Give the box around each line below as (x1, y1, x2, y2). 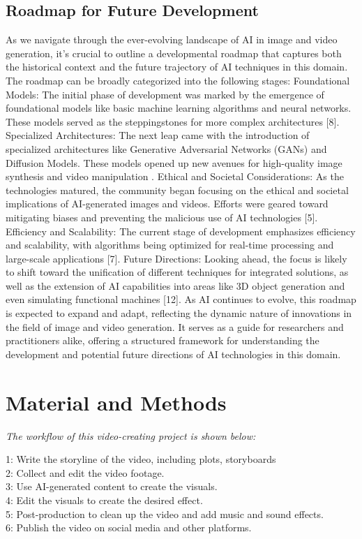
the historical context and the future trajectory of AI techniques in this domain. (6, 59, 348, 74)
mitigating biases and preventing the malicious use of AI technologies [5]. (6, 209, 318, 224)
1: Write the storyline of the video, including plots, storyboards (6, 452, 276, 466)
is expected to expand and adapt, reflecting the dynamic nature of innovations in (6, 306, 352, 320)
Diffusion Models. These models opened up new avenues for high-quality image (6, 155, 342, 170)
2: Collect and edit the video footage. (6, 465, 165, 480)
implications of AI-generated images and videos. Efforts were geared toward (6, 196, 329, 211)
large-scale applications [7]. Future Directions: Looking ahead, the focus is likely (6, 251, 347, 265)
